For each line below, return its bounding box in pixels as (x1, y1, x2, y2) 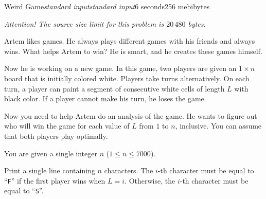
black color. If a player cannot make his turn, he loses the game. (4, 93, 206, 104)
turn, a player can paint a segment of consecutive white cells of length (4, 83, 225, 94)
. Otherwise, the (125, 175, 175, 186)
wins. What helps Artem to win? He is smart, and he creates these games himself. (4, 45, 262, 56)
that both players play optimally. (4, 130, 108, 141)
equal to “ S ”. (4, 185, 44, 196)
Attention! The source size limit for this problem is (4, 18, 164, 29)
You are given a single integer (4, 148, 97, 158)
